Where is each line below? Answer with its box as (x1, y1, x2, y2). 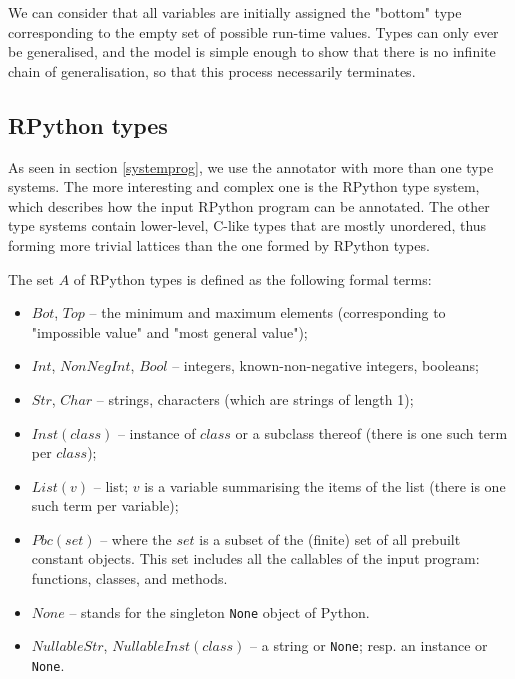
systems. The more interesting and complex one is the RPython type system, (8, 176, 480, 197)
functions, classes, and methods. (31, 568, 228, 589)
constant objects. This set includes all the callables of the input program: (31, 548, 480, 569)
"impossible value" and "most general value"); (31, 321, 308, 342)
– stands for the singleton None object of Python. (69, 601, 370, 622)
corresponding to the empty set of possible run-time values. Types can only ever (8, 21, 499, 42)
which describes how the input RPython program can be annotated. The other (8, 195, 490, 216)
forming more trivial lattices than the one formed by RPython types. (8, 234, 430, 255)
